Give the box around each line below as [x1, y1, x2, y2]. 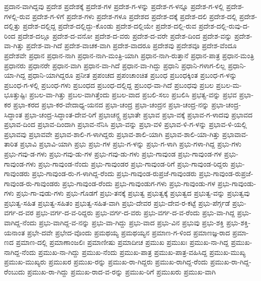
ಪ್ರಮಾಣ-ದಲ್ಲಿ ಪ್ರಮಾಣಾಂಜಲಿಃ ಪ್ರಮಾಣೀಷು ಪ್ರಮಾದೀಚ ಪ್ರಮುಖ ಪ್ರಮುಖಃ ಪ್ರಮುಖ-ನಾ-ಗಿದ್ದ [16, 237, 229, 247]
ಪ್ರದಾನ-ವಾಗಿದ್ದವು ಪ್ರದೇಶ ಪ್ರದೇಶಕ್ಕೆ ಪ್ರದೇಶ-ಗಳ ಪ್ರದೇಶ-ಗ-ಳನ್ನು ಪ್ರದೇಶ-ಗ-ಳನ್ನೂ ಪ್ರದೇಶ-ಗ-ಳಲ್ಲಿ [4, 1, 224, 11]
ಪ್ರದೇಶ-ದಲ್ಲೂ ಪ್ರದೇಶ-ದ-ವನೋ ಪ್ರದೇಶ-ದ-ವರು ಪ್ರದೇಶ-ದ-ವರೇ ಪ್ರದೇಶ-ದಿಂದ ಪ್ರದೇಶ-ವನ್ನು [18, 30, 232, 41]
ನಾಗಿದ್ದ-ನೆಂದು [4, 246, 36, 257]
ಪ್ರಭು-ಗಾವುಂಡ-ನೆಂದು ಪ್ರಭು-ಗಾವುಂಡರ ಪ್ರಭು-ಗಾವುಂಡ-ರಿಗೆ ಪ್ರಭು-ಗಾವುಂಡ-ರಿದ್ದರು [38, 158, 228, 169]
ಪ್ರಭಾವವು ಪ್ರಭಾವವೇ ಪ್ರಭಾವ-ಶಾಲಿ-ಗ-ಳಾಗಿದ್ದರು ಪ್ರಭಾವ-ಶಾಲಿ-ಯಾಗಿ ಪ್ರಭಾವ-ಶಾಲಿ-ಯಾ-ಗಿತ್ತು [4, 128, 220, 139]
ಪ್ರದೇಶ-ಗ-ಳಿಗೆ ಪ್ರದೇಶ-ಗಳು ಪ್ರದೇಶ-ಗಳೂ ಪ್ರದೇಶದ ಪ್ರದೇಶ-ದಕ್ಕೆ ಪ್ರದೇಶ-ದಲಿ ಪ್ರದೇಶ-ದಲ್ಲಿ [32, 11, 237, 21]
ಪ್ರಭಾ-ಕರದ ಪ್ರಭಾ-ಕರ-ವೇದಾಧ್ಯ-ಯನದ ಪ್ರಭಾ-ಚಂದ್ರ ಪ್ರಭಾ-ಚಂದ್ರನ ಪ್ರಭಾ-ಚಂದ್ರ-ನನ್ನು [13, 99, 209, 109]
